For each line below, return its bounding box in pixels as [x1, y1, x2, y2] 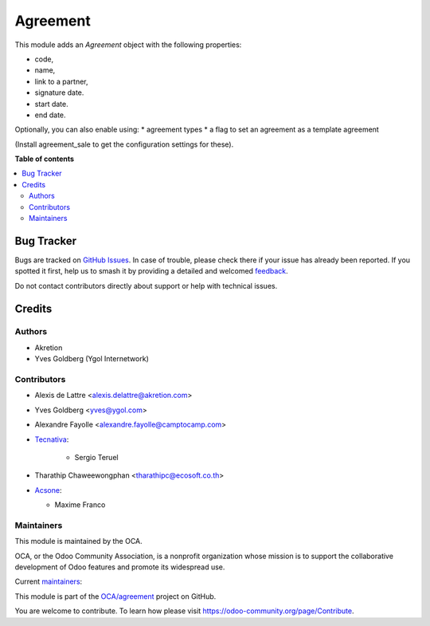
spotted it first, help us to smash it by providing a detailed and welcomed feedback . [14, 266, 288, 276]
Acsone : [34, 485, 62, 494]
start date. [34, 99, 68, 108]
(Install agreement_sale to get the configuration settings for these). [14, 140, 234, 149]
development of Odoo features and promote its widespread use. [14, 562, 225, 572]
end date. [34, 110, 67, 120]
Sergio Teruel [74, 452, 119, 462]
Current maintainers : [14, 577, 83, 586]
